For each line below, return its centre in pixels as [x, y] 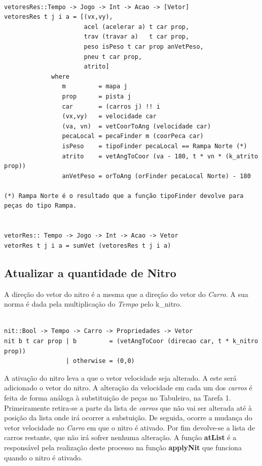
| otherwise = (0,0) [100, 361]
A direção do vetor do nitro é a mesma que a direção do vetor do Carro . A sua [126, 294]
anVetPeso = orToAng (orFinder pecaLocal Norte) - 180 [156, 176]
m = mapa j [95, 87]
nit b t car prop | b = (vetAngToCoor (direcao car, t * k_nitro [131, 341]
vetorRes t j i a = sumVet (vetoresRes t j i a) [88, 245]
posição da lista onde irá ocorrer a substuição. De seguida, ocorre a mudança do [128, 418]
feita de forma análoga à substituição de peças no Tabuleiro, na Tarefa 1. [118, 397]
